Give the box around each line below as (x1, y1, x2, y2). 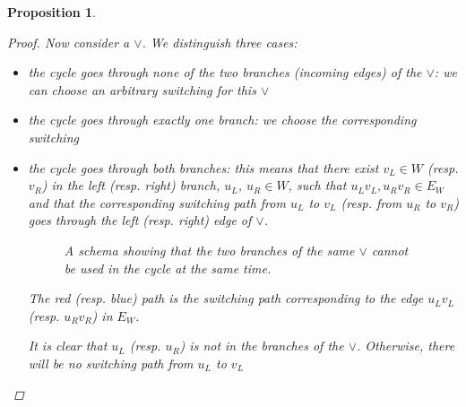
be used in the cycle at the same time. (64, 258, 272, 277)
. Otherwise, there (357, 336, 455, 355)
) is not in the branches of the (179, 336, 344, 355)
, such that (288, 176, 347, 195)
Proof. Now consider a (7, 32, 130, 51)
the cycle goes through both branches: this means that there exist (28, 158, 379, 177)
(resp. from (341, 193, 402, 212)
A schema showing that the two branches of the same (64, 240, 355, 259)
